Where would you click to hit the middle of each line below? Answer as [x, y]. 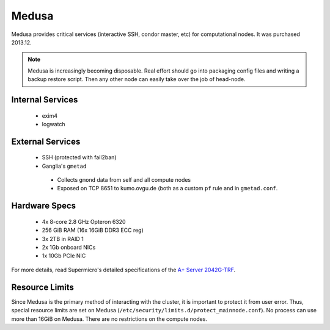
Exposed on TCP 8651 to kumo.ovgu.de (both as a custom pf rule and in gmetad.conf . [167, 188]
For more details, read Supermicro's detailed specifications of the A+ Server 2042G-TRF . [123, 270]
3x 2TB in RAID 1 [63, 239]
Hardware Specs [44, 206]
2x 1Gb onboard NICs [69, 248]
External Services [46, 141]
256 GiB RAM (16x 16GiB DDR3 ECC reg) [93, 230]
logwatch [53, 124]
